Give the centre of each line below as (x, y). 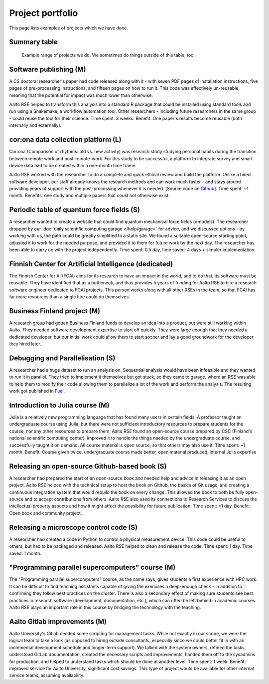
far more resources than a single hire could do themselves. (70, 297)
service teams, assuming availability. (47, 676)
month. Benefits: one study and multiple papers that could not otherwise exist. (90, 196)
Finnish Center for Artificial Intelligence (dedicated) (91, 264)
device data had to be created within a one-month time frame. (73, 165)
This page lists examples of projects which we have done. (68, 28)
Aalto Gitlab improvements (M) (58, 621)
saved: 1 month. (25, 553)
